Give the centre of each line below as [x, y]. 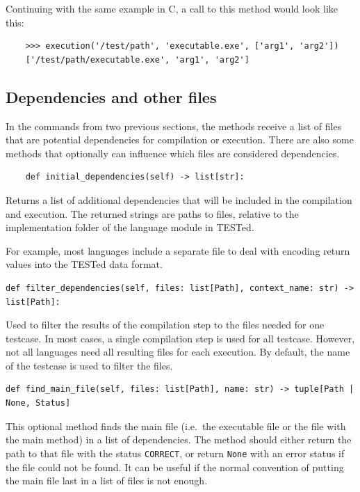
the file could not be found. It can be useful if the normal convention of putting [175, 467]
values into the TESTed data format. [84, 264]
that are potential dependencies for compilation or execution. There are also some [180, 140]
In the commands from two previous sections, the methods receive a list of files [174, 126]
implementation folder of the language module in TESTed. [130, 227]
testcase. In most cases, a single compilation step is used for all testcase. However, [180, 338]
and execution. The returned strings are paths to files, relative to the [152, 213]
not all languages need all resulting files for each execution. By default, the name [178, 352]
